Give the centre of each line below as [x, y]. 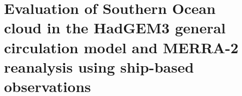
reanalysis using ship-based [99, 66]
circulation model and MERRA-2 [121, 47]
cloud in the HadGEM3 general [115, 28]
